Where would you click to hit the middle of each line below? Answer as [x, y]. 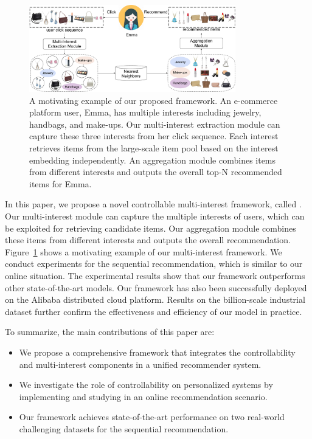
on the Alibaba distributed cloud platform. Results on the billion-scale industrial [155, 299]
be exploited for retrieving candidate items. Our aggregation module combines [151, 228]
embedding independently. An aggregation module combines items [153, 160]
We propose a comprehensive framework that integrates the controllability [157, 352]
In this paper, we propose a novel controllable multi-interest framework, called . [153, 204]
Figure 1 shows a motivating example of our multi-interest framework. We [144, 251]
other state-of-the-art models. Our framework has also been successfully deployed [156, 287]
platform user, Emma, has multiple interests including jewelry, [145, 112]
